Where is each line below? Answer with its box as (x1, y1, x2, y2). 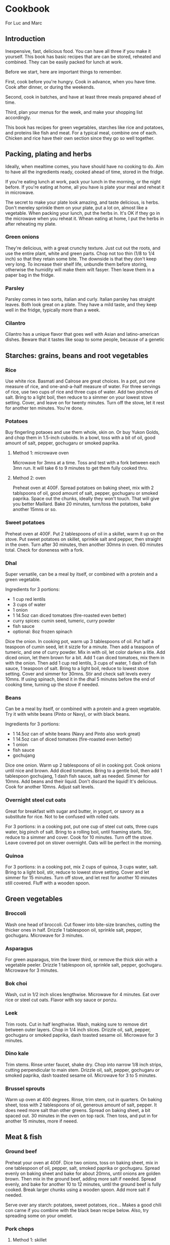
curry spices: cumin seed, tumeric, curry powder (12, 618, 115, 624)
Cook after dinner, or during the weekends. (5, 84, 95, 90)
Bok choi (5, 980, 27, 987)
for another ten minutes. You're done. (5, 405, 84, 411)
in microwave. (5, 189, 35, 196)
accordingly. (5, 114, 31, 120)
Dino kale (5, 1050, 29, 1057)
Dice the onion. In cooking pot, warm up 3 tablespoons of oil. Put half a (5, 639, 154, 645)
